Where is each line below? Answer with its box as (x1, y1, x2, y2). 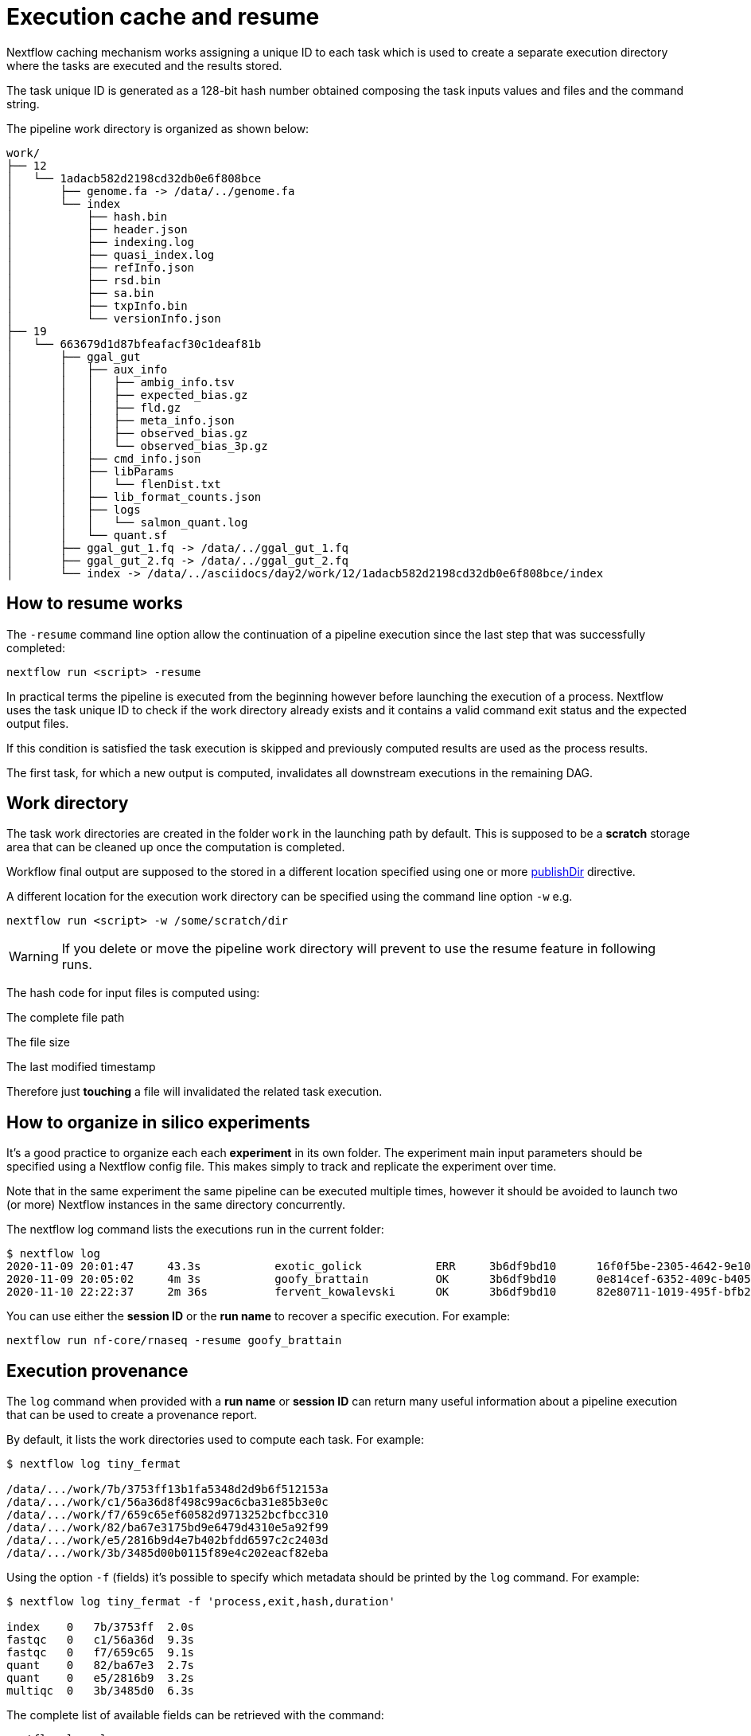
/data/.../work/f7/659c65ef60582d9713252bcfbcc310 (6, 1508, 329, 1522)
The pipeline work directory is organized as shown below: (6, 121, 309, 135)
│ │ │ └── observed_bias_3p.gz (6, 439, 268, 452)
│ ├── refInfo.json (6, 260, 195, 274)
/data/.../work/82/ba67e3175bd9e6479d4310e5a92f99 (6, 1521, 329, 1535)
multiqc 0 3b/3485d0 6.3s (6, 1684, 195, 1698)
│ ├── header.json (6, 222, 188, 236)
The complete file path (6, 1011, 125, 1025)
